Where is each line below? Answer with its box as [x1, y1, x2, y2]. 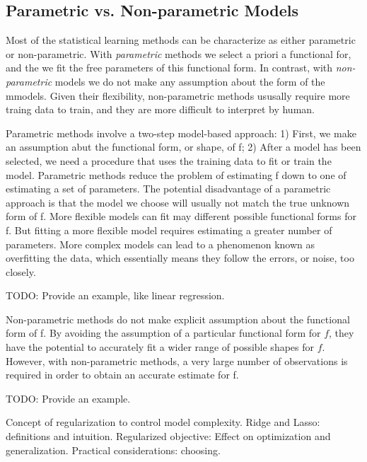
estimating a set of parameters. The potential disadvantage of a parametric [6, 181, 331, 196]
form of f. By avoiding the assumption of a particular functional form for [6, 325, 321, 340]
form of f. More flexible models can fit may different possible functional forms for [6, 209, 356, 224]
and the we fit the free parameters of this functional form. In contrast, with [6, 60, 333, 75]
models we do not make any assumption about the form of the [54, 74, 325, 88]
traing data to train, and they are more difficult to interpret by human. [6, 102, 315, 117]
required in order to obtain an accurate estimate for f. [6, 367, 239, 382]
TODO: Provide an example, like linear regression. [6, 288, 225, 303]
